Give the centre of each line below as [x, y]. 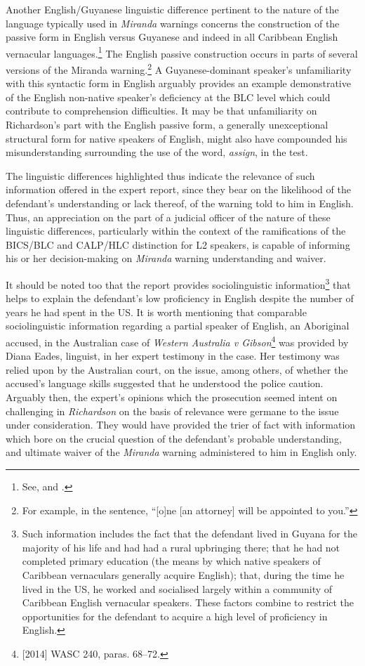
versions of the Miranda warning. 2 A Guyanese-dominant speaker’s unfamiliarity [179, 68]
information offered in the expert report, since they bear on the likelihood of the [178, 189]
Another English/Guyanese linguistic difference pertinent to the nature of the [172, 9]
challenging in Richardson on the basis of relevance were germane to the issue [172, 411]
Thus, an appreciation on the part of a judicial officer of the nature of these [168, 217]
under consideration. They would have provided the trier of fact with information [181, 425]
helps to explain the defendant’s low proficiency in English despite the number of [180, 298]
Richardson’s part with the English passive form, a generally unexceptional [167, 125]
